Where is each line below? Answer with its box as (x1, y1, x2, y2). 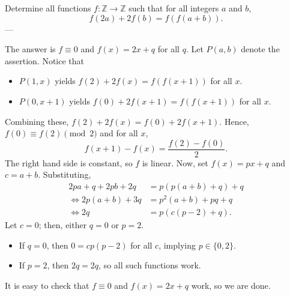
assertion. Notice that (5, 54, 85, 67)
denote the (241, 43, 280, 55)
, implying (159, 238, 196, 251)
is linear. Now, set (142, 156, 208, 169)
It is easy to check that (5, 279, 89, 291)
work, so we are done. (191, 279, 271, 291)
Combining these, (5, 115, 69, 127)
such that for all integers (128, 2, 219, 14)
